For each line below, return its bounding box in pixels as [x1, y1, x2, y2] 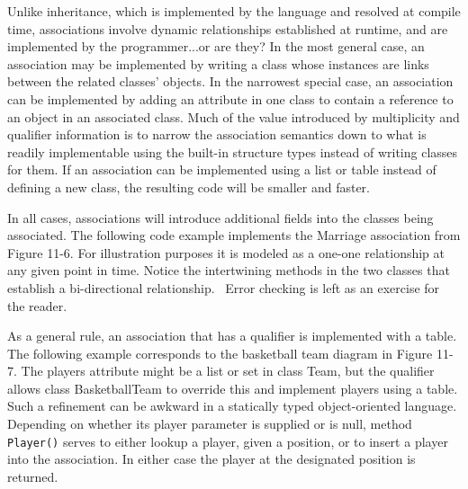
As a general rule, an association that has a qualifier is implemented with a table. [7, 326, 457, 345]
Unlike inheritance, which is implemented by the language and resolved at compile [7, 2, 461, 20]
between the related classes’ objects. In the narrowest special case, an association [7, 72, 454, 91]
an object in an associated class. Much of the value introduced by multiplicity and [7, 107, 460, 126]
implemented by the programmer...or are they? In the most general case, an [7, 37, 425, 56]
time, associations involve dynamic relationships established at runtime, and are [7, 19, 448, 38]
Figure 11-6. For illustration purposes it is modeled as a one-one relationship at [7, 243, 445, 262]
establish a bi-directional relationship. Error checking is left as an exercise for [7, 278, 440, 297]
